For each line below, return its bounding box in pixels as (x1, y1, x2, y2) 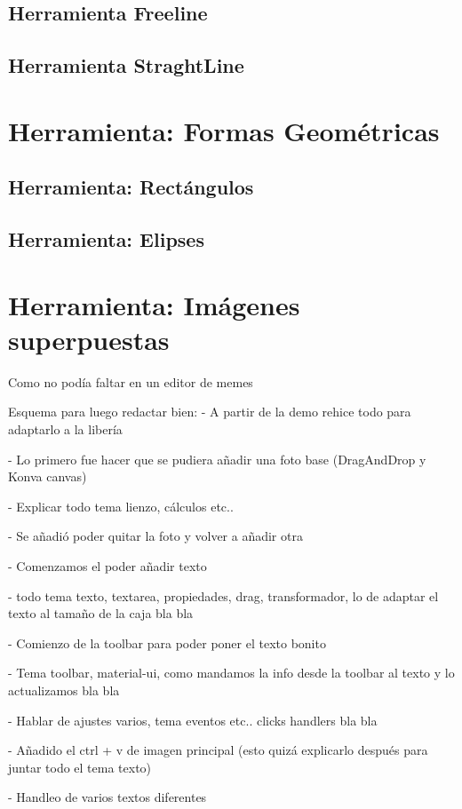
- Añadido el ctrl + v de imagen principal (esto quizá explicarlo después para (8, 741, 428, 759)
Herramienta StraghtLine (8, 52, 244, 79)
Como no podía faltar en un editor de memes (8, 372, 253, 391)
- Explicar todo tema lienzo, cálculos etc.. (8, 496, 234, 515)
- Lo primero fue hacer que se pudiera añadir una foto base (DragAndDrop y (8, 449, 426, 468)
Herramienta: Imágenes (8, 286, 300, 322)
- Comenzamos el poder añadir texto (8, 556, 207, 575)
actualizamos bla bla (8, 680, 120, 699)
